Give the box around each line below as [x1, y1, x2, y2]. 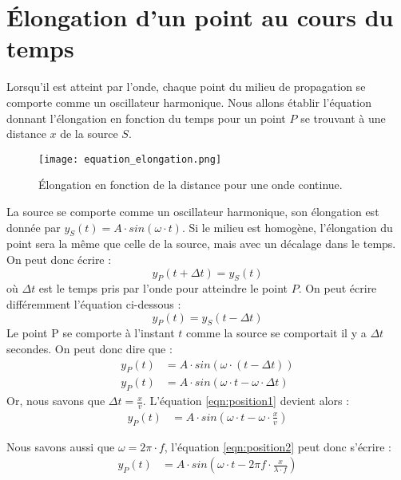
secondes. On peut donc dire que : [6, 340, 173, 356]
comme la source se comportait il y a [185, 325, 367, 341]
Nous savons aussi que [6, 438, 115, 454]
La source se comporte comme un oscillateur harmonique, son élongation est [6, 203, 379, 219]
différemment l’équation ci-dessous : [6, 295, 181, 312]
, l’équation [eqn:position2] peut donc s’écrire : [164, 438, 391, 454]
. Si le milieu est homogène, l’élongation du [181, 218, 393, 235]
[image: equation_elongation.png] [38, 153, 222, 165]
